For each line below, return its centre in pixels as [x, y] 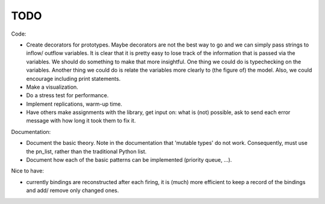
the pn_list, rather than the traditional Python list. [86, 151]
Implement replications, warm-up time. [74, 104]
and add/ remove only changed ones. [73, 191]
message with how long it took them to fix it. [81, 121]
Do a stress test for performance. [67, 95]
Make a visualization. [52, 87]
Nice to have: [28, 171]
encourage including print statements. [73, 78]
